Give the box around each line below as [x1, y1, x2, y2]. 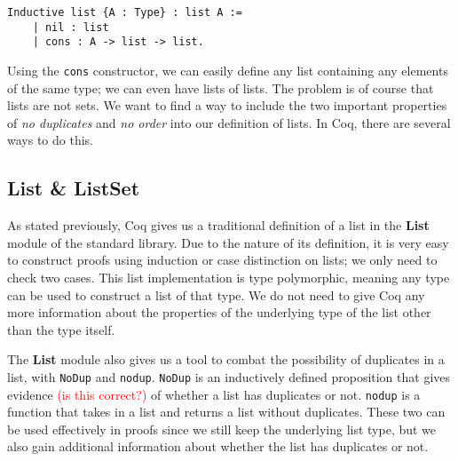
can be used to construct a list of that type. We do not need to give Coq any [7, 285, 425, 304]
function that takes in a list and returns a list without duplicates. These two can [7, 402, 446, 421]
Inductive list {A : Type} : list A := [7, 6, 242, 19]
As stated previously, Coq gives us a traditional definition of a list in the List [7, 216, 430, 234]
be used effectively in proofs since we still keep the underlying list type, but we [7, 419, 437, 438]
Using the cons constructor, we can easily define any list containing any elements [7, 60, 448, 79]
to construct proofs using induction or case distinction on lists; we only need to [7, 250, 438, 269]
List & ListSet [7, 174, 140, 202]
